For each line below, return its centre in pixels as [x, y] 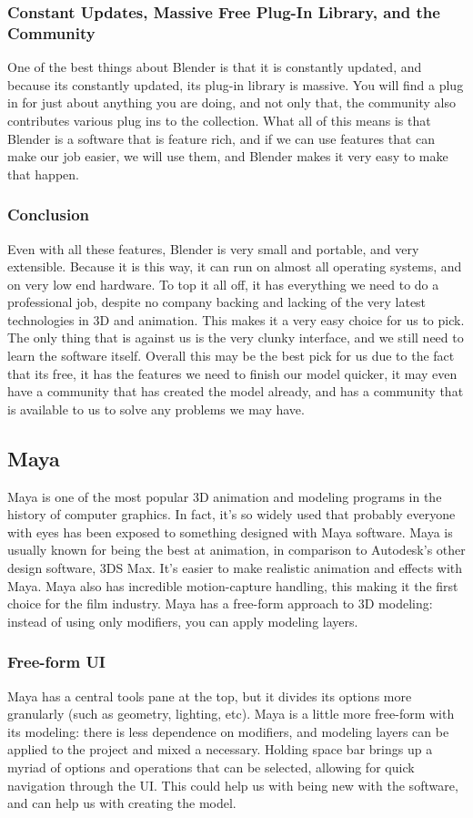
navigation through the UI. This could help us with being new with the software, [233, 785]
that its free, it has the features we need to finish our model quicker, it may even [232, 373]
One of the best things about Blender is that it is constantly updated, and [215, 67]
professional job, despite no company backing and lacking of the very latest [217, 302]
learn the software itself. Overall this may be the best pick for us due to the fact [231, 356]
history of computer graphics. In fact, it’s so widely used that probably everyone [231, 514]
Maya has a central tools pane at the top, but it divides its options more [210, 695]
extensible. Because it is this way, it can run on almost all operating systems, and [235, 266]
